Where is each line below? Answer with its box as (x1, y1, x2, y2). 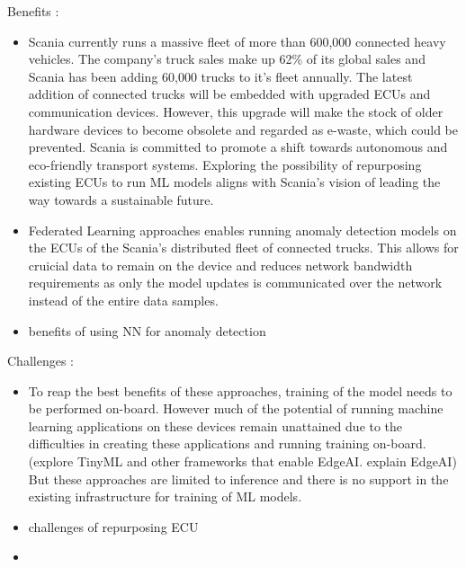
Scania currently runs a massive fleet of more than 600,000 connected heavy (28, 31, 446, 50)
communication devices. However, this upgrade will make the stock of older (28, 102, 444, 120)
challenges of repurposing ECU (28, 517, 199, 536)
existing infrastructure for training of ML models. (28, 487, 302, 506)
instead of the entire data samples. (28, 290, 219, 309)
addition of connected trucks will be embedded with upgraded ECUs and (28, 84, 431, 103)
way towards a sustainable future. (28, 190, 214, 208)
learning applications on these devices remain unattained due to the (28, 416, 403, 435)
